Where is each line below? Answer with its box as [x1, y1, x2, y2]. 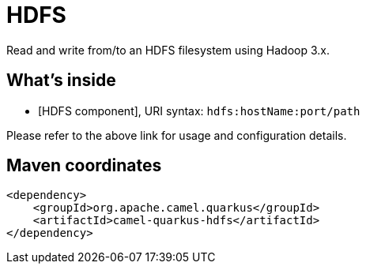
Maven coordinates [6, 156, 162, 176]
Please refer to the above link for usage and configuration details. [6, 128, 347, 142]
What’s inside [6, 70, 116, 91]
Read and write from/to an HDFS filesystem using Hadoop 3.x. [6, 43, 330, 57]
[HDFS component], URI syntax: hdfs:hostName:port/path [38, 103, 360, 118]
